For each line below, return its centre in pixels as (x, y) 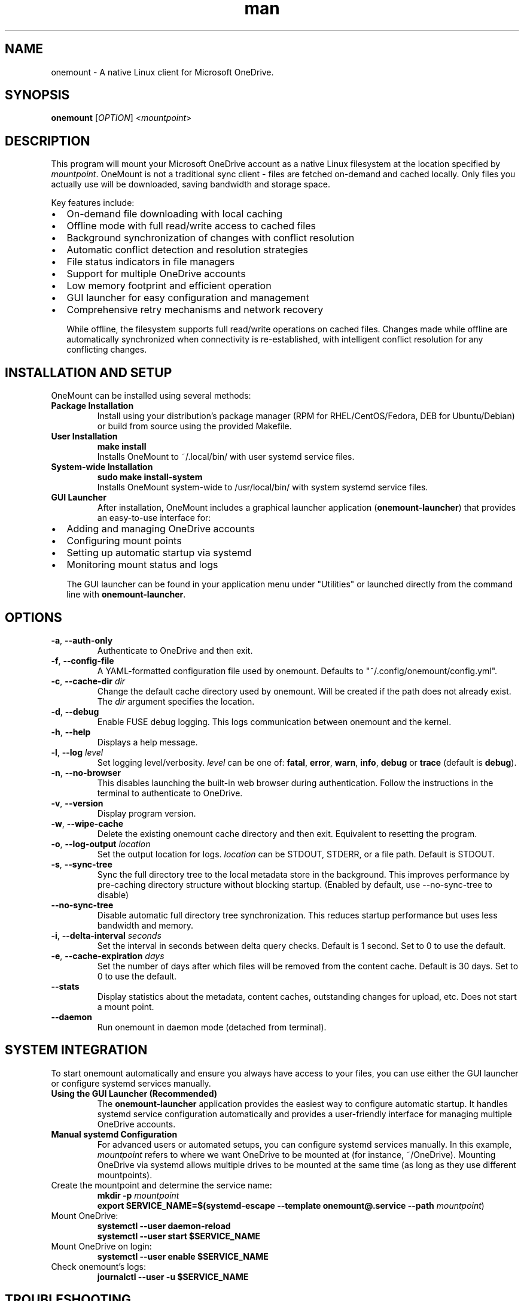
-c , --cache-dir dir (88, 681)
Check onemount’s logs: (98, 1266)
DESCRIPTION (48, 141)
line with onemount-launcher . (126, 595)
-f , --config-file (83, 660)
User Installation (84, 436)
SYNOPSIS (37, 95)
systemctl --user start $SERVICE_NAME (179, 1236)
